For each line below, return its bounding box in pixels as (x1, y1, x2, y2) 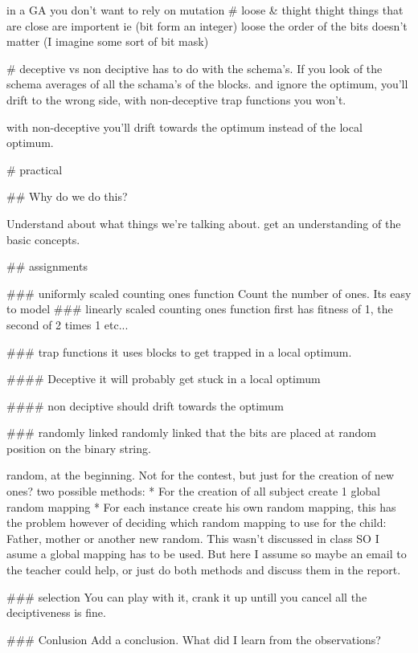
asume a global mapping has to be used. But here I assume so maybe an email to (6, 545, 407, 562)
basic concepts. (6, 231, 80, 247)
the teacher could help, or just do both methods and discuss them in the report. (6, 561, 401, 578)
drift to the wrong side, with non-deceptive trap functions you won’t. (6, 91, 346, 108)
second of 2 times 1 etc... (6, 316, 129, 333)
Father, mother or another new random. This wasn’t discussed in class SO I (6, 529, 379, 546)
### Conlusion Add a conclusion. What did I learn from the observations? (6, 631, 381, 647)
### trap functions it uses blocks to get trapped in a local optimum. (6, 343, 352, 360)
